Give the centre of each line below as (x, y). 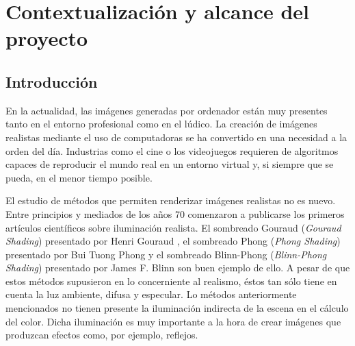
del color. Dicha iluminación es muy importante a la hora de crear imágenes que (173, 321)
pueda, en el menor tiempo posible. (79, 177)
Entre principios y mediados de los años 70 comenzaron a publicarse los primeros (175, 213)
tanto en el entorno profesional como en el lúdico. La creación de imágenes (161, 124)
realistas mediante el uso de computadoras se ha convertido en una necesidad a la (176, 137)
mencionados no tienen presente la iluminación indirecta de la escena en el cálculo (177, 308)
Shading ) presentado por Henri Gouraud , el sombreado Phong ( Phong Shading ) (173, 241)
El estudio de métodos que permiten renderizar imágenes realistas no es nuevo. (171, 200)
